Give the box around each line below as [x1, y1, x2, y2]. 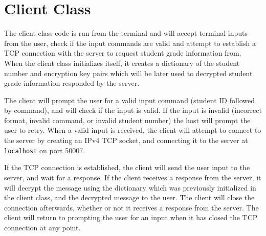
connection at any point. [4, 222, 81, 232]
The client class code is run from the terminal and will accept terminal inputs [4, 28, 248, 38]
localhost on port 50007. [4, 145, 85, 155]
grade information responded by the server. [4, 78, 140, 88]
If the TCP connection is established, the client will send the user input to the [4, 162, 250, 173]
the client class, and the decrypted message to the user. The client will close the [4, 192, 255, 203]
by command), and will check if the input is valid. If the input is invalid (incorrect [4, 105, 262, 115]
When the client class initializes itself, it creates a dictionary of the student [4, 57, 240, 68]
